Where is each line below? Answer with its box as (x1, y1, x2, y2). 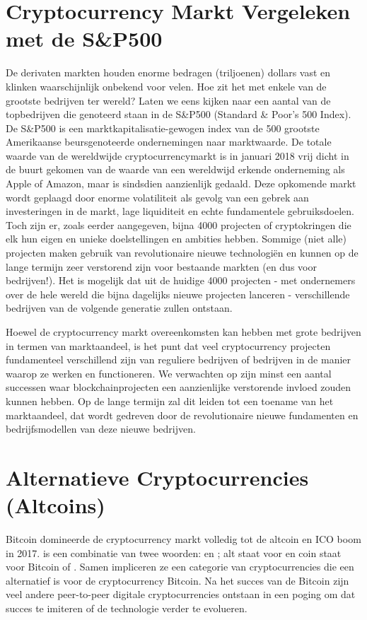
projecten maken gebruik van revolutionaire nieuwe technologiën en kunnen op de (6, 245, 359, 260)
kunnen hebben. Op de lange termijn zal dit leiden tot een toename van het (6, 393, 334, 408)
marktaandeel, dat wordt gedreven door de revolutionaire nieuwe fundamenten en (6, 407, 359, 422)
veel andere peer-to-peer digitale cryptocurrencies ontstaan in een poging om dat (6, 587, 356, 602)
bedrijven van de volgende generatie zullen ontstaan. (6, 300, 233, 315)
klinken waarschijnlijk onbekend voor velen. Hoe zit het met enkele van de (6, 78, 327, 93)
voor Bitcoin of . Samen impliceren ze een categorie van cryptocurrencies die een (6, 559, 354, 574)
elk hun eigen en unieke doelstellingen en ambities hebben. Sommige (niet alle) (6, 231, 346, 246)
